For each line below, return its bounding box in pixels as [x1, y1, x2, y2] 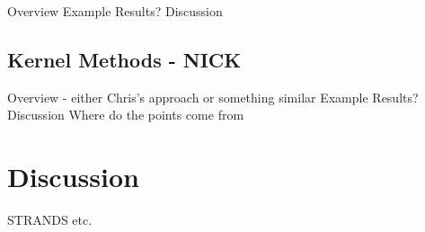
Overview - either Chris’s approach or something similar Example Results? [7, 87, 419, 106]
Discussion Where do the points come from [7, 105, 244, 124]
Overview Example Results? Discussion [7, 2, 223, 20]
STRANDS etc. [7, 210, 93, 229]
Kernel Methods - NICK [7, 45, 242, 73]
